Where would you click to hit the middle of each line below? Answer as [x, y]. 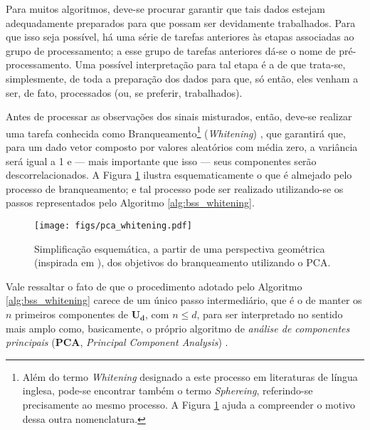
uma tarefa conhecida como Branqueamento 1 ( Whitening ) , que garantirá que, [176, 132]
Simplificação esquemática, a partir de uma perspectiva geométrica [180, 248]
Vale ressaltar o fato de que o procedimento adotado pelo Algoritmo [154, 286]
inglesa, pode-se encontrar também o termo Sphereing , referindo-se [168, 390]
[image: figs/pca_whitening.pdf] [113, 225]
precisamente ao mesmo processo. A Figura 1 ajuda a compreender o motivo [189, 404]
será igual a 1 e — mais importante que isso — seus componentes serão [161, 161]
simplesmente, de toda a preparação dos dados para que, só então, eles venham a [182, 78]
